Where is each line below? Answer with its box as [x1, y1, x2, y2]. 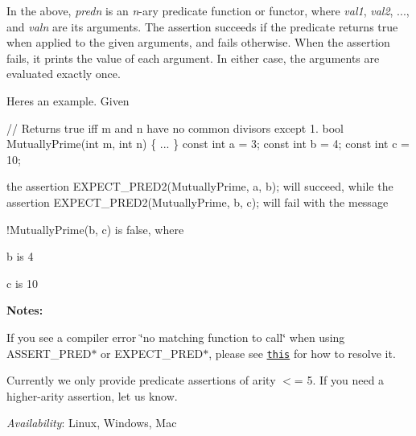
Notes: [6, 302, 43, 319]
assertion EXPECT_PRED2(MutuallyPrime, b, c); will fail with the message [6, 193, 389, 210]
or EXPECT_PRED [101, 344, 204, 361]
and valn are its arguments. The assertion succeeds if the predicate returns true [6, 18, 398, 35]
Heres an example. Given [6, 92, 130, 109]
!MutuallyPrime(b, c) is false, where [6, 220, 184, 237]
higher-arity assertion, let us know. [6, 387, 178, 404]
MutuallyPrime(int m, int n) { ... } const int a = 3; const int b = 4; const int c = [6, 135, 410, 152]
